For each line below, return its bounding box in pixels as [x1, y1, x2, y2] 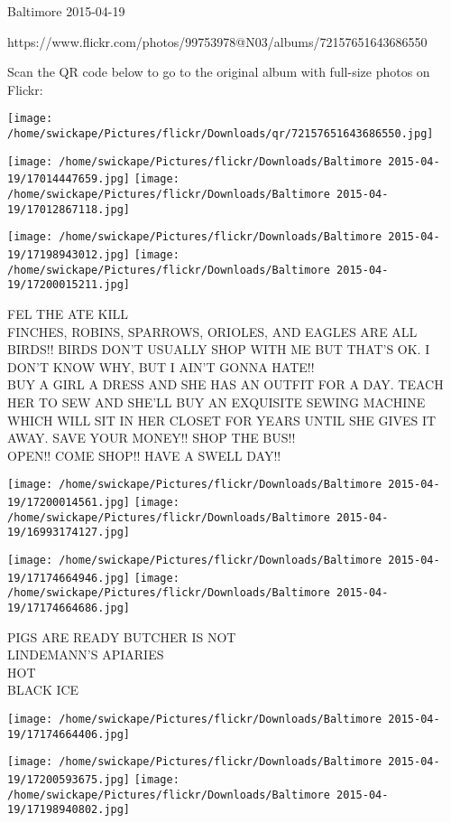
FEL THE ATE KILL [7, 304, 128, 323]
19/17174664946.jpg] [7, 571, 131, 585]
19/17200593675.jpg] [7, 772, 131, 786]
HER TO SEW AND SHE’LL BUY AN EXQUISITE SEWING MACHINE [7, 392, 426, 411]
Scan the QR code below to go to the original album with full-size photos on [7, 62, 430, 81]
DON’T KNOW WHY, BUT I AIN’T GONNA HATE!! [7, 357, 315, 376]
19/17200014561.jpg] [7, 495, 131, 509]
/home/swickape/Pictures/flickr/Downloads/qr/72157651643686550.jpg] [7, 127, 434, 141]
